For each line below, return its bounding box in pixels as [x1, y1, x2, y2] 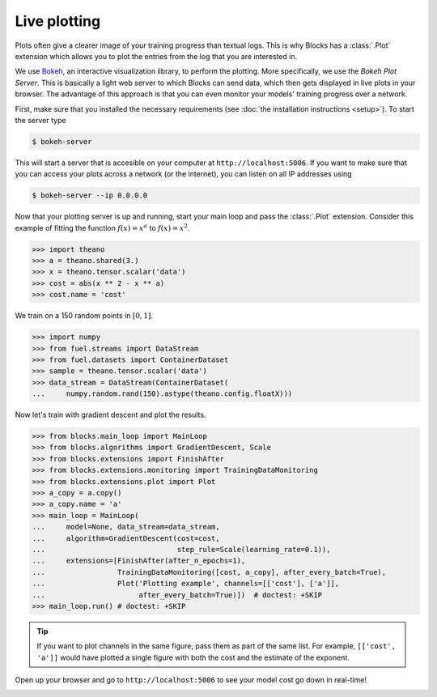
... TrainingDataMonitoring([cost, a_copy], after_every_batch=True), [32, 567, 387, 576]
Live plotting [15, 12, 101, 30]
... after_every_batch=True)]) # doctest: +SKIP [32, 590, 323, 599]
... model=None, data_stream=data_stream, [32, 522, 220, 532]
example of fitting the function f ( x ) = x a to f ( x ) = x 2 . [15, 222, 190, 232]
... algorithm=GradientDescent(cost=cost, [32, 533, 220, 542]
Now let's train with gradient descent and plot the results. [15, 410, 206, 420]
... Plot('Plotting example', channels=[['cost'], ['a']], [32, 579, 340, 589]
